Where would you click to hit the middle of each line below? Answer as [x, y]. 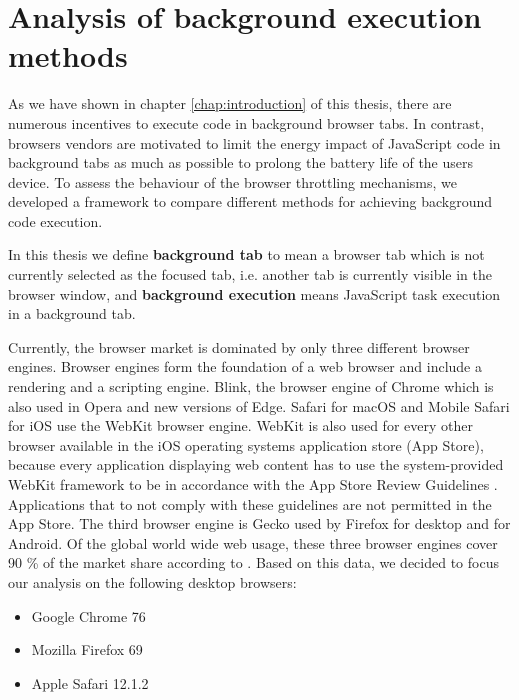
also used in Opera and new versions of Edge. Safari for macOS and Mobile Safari [259, 405]
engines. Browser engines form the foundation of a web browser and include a [245, 366]
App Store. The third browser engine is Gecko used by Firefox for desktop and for [259, 523]
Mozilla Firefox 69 [87, 649]
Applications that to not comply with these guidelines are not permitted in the [250, 503]
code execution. [55, 220]
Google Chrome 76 [88, 615]
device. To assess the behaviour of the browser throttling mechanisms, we [233, 181]
